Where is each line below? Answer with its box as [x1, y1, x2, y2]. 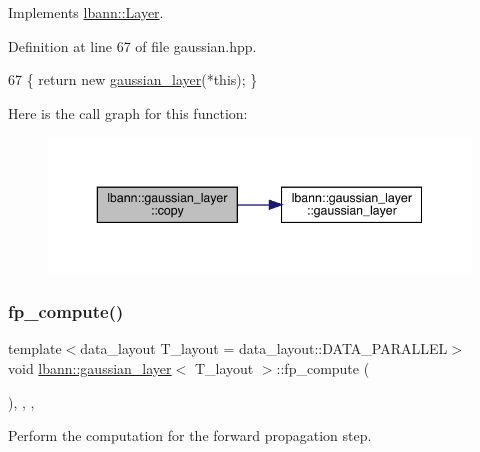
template [8, 338, 62, 359]
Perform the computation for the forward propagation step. [8, 425, 372, 446]
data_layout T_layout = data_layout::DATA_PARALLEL [80, 338, 448, 359]
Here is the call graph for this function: [8, 102, 248, 123]
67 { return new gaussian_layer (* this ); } [8, 69, 258, 90]
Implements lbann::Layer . [8, 2, 164, 22]
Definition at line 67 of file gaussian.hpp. [8, 35, 257, 56]
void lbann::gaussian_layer [8, 357, 172, 378]
